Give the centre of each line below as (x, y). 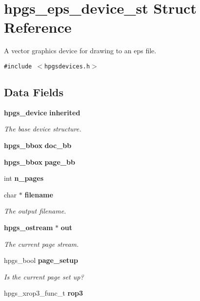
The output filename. (35, 211)
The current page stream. (41, 244)
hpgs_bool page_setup (41, 260)
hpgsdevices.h (67, 66)
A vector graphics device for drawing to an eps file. (80, 51)
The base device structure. (43, 129)
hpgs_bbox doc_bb (38, 145)
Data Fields (34, 92)
